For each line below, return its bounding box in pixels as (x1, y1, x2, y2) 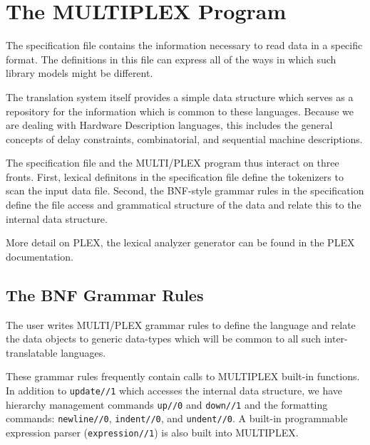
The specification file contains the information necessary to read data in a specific (6, 38, 363, 53)
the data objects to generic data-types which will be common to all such (6, 331, 322, 346)
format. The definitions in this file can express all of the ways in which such (6, 51, 336, 66)
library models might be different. (6, 66, 153, 80)
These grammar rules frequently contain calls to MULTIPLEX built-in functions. (6, 369, 360, 384)
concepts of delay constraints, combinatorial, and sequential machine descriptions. (6, 131, 363, 146)
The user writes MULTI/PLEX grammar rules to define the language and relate (6, 317, 356, 332)
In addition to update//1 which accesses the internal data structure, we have (6, 383, 342, 398)
